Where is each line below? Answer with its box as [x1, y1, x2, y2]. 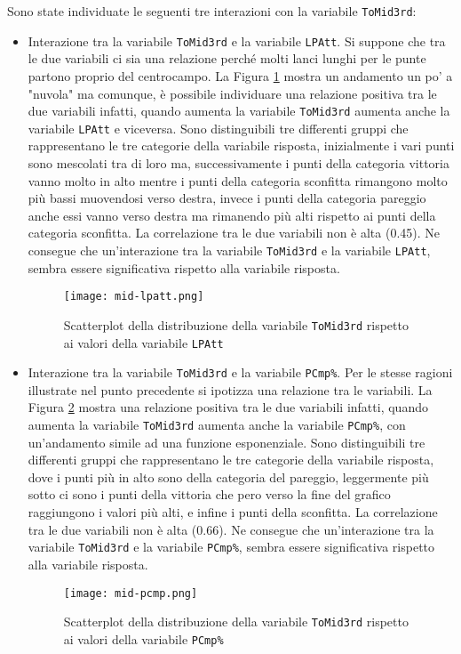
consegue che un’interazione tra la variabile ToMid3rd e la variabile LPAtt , [28, 240, 431, 259]
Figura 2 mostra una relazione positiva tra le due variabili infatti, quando [28, 398, 428, 416]
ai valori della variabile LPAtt [63, 333, 224, 351]
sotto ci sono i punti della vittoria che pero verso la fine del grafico [28, 485, 391, 504]
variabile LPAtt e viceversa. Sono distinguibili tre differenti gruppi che [28, 118, 409, 137]
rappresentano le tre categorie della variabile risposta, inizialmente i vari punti [28, 136, 455, 155]
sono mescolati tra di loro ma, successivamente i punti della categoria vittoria [28, 154, 449, 172]
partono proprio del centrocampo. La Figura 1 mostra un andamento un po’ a [28, 66, 453, 85]
